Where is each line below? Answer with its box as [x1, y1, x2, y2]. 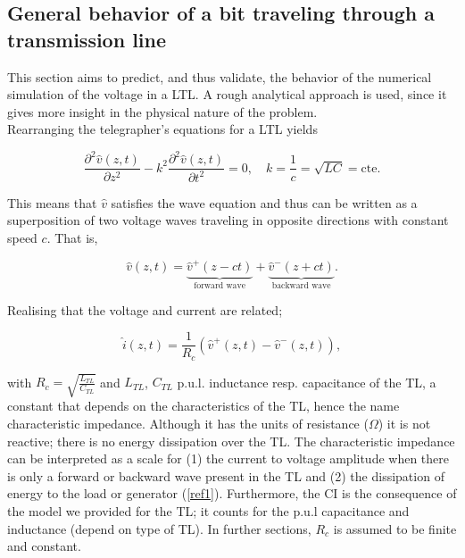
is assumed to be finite [333, 519, 457, 537]
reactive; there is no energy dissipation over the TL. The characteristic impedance [7, 431, 455, 450]
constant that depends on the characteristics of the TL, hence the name [7, 396, 400, 415]
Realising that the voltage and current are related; [7, 300, 283, 319]
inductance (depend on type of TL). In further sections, [7, 519, 311, 537]
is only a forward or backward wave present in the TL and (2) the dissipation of [7, 466, 444, 485]
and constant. [7, 537, 81, 555]
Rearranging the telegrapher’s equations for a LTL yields [7, 120, 318, 138]
